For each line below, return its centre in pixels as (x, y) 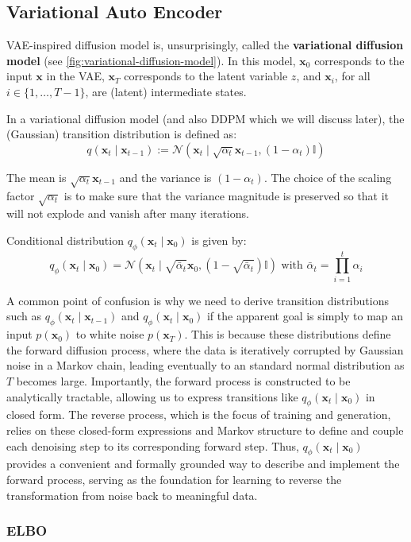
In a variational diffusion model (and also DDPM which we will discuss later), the (205, 118)
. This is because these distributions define (288, 334)
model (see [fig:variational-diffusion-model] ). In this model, (151, 60)
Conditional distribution (65, 240)
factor (21, 195)
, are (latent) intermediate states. (166, 91)
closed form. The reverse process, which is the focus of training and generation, (199, 414)
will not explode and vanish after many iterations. (128, 213)
